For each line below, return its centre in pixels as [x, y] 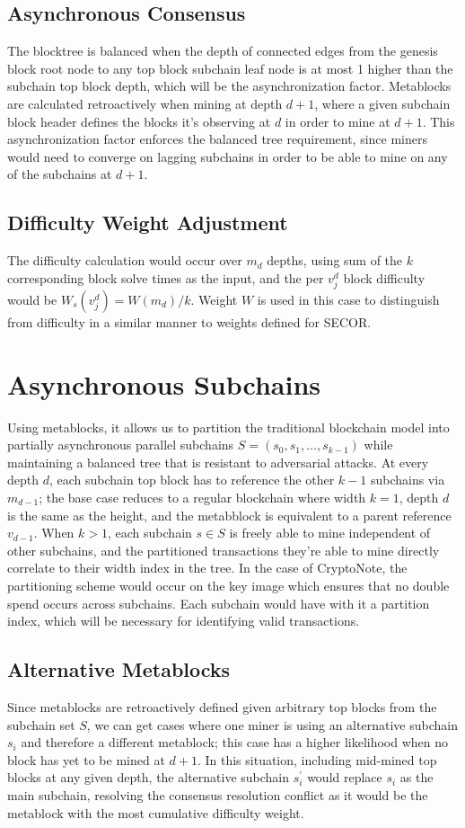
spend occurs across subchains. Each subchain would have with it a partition [219, 603]
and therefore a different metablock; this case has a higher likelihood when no [235, 742]
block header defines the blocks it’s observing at [139, 121]
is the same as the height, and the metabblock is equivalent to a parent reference [229, 515]
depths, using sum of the [335, 260]
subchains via [408, 480]
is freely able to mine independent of [330, 533]
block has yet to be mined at [86, 759]
